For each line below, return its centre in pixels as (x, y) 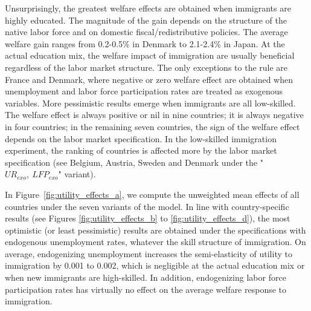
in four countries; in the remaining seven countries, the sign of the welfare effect (152, 126)
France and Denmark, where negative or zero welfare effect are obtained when (149, 79)
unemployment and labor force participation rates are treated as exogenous (144, 91)
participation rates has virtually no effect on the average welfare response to (146, 289)
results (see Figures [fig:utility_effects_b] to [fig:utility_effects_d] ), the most (148, 218)
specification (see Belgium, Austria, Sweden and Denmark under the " (134, 162)
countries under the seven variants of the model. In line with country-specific (147, 206)
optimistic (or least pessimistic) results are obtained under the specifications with (155, 230)
